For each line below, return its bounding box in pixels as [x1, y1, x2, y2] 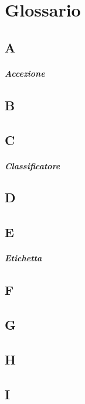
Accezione [5, 67, 45, 79]
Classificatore [5, 159, 60, 172]
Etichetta [5, 252, 42, 264]
